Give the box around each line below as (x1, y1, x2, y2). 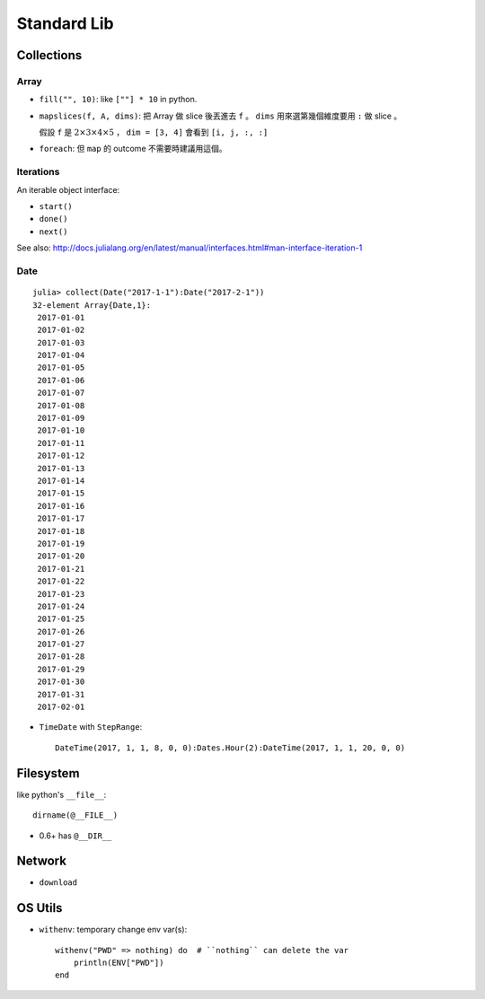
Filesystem (16, 766, 80, 781)
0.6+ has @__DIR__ (39, 830, 112, 841)
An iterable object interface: (16, 184, 120, 195)
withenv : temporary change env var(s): (39, 925, 188, 935)
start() (39, 202, 74, 212)
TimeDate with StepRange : (39, 722, 143, 732)
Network (16, 854, 67, 869)
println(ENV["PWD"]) (73, 958, 164, 968)
